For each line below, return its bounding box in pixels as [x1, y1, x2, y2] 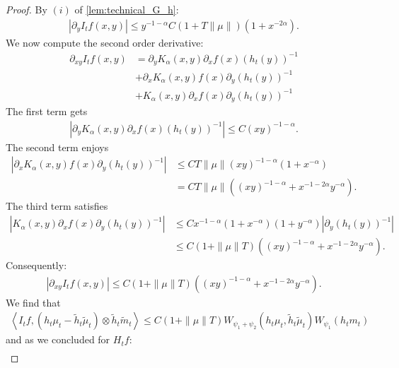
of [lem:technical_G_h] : [74, 2, 179, 16]
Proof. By [6, 2, 47, 16]
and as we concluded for [6, 332, 110, 347]
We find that [6, 295, 61, 309]
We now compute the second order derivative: [6, 35, 204, 49]
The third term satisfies [6, 198, 108, 213]
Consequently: [6, 258, 67, 273]
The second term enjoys [6, 139, 109, 154]
